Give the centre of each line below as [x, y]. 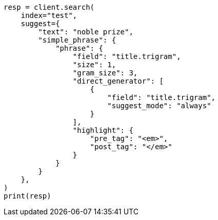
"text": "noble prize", [86, 32]
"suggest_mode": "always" [159, 106]
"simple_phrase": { [77, 40]
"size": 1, [94, 65]
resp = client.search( [49, 7]
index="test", [49, 15]
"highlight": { [103, 130]
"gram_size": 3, [105, 73]
